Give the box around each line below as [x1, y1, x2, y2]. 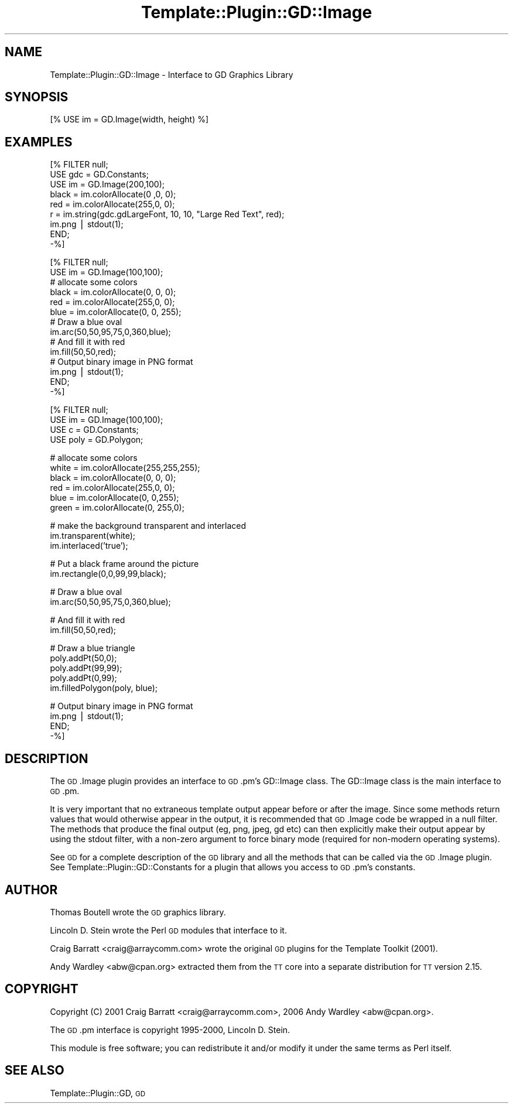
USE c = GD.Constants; [50, 425, 139, 435]
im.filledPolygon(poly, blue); [50, 683, 158, 693]
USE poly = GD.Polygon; [50, 435, 143, 445]
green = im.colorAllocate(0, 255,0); [50, 502, 184, 513]
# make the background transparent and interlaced [50, 521, 247, 531]
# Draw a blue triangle [50, 643, 135, 654]
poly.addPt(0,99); [50, 673, 117, 683]
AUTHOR [5, 882, 58, 897]
